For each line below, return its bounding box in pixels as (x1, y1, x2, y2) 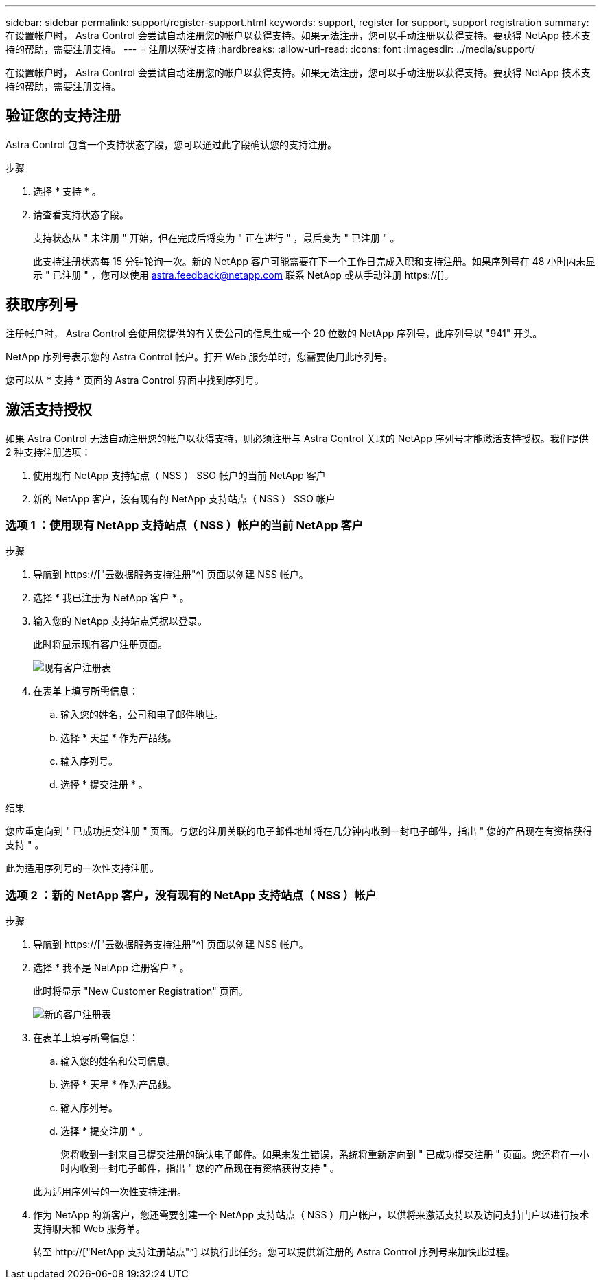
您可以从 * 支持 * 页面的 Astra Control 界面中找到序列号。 (5, 373, 264, 386)
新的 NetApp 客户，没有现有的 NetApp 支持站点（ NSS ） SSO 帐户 (33, 492, 335, 505)
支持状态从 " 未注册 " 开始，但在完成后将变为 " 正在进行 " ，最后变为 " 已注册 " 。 (33, 231, 400, 244)
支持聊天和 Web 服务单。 (33, 1223, 145, 1235)
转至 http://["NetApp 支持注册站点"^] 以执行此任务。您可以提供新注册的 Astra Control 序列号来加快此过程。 (33, 1246, 515, 1258)
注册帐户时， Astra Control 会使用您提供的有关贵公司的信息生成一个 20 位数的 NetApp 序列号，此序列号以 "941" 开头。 (5, 327, 543, 339)
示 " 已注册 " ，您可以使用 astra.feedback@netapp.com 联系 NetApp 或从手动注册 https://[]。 (33, 268, 454, 281)
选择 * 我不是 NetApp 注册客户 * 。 (33, 962, 189, 974)
